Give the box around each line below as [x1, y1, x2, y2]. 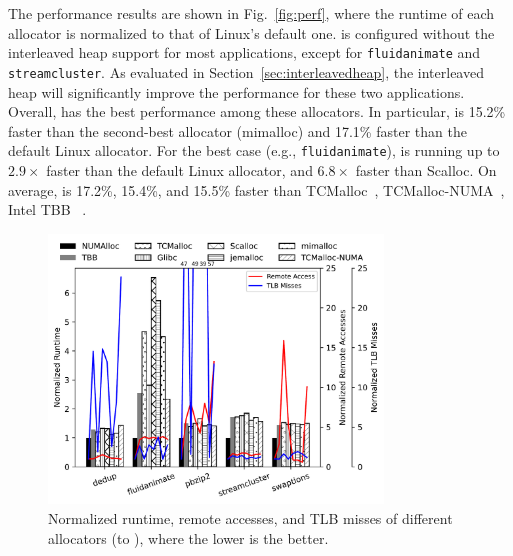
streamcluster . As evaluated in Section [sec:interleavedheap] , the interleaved [8, 61, 484, 82]
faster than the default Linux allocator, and [46, 159, 313, 180]
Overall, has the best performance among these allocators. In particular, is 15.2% [8, 101, 506, 122]
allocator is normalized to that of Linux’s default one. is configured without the [8, 22, 495, 43]
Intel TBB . [8, 199, 87, 220]
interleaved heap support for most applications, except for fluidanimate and [8, 42, 481, 63]
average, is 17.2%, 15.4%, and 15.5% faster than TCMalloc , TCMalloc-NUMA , [8, 179, 505, 200]
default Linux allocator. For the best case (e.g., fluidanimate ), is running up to [8, 140, 500, 161]
